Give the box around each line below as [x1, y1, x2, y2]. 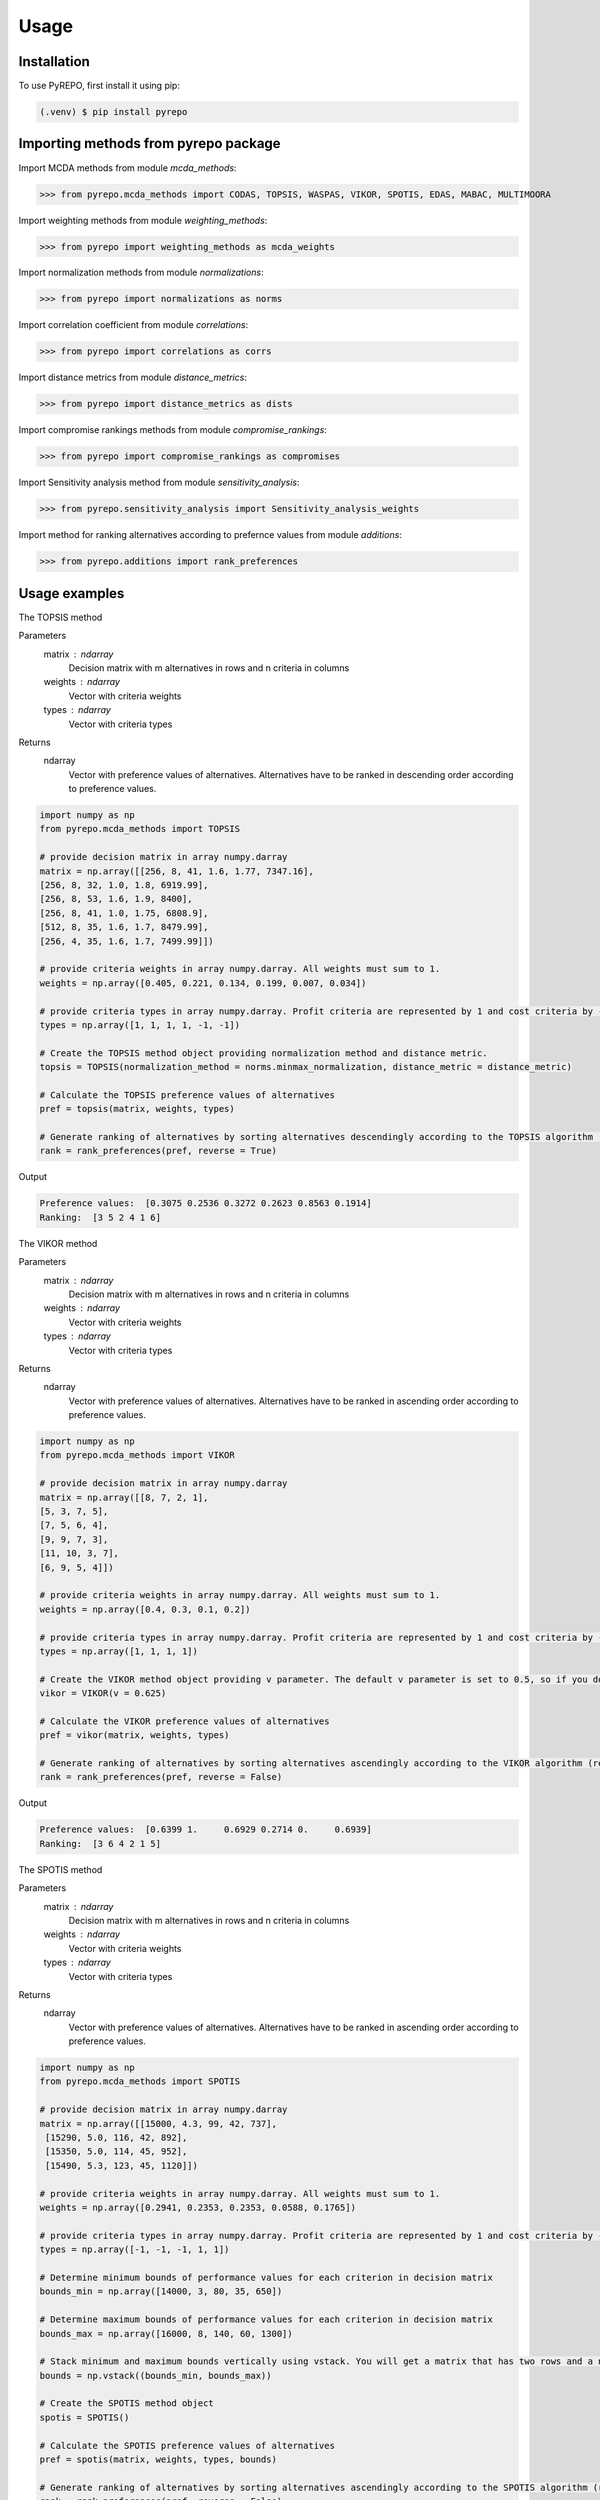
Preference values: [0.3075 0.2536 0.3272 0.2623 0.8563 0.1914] [39, 1198, 372, 1209]
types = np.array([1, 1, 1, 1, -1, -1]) [39, 1019, 240, 1030]
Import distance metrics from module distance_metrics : [18, 371, 247, 384]
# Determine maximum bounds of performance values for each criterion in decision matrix [39, 2314, 494, 2325]
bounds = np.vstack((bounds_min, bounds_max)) [39, 2370, 272, 2381]
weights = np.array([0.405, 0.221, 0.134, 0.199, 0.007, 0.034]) [39, 977, 367, 989]
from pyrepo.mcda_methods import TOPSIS [39, 823, 240, 835]
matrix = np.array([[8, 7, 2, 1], [39, 1491, 209, 1503]
